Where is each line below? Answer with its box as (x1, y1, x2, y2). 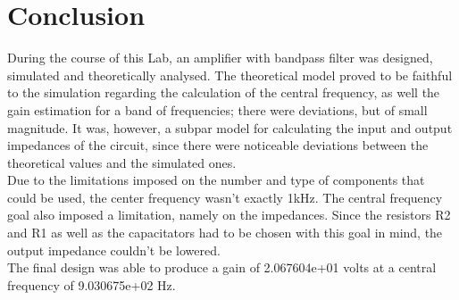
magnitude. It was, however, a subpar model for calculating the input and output (7, 118, 453, 137)
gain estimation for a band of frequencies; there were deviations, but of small (7, 100, 428, 119)
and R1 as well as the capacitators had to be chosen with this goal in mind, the (7, 223, 443, 242)
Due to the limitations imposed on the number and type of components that (7, 171, 425, 189)
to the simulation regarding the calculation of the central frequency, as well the (7, 83, 440, 102)
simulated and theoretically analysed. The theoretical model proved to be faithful (7, 65, 453, 84)
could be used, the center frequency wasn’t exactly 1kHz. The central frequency (7, 187, 443, 206)
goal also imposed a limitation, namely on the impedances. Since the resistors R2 (7, 205, 451, 224)
